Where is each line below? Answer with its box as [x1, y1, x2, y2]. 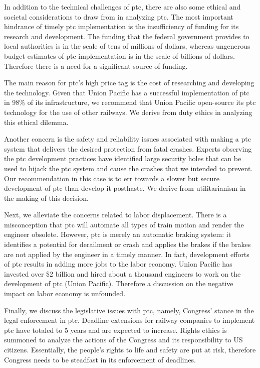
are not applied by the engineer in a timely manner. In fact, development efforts [4, 249, 249, 259]
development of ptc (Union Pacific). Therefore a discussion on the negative [4, 278, 233, 289]
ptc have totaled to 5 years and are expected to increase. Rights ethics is [4, 324, 227, 335]
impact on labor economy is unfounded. [4, 288, 126, 299]
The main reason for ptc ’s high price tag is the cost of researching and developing [4, 77, 254, 88]
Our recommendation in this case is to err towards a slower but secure [4, 173, 220, 183]
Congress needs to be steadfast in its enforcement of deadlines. [4, 354, 196, 364]
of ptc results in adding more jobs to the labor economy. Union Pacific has [4, 259, 232, 269]
